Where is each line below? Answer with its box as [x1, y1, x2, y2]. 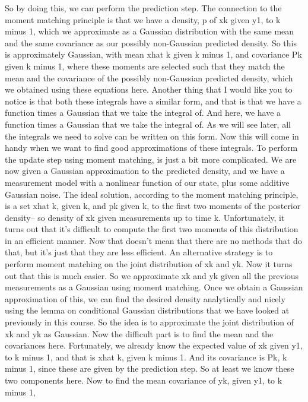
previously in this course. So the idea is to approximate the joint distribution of [5, 316, 294, 328]
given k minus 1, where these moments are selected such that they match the [5, 59, 285, 72]
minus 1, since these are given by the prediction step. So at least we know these [5, 362, 294, 375]
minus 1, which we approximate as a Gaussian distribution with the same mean [5, 25, 294, 37]
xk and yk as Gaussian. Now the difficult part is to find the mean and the [5, 327, 274, 340]
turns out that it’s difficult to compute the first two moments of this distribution [5, 223, 299, 235]
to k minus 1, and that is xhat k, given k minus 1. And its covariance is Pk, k [5, 350, 287, 363]
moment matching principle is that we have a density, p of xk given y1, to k [5, 13, 281, 26]
